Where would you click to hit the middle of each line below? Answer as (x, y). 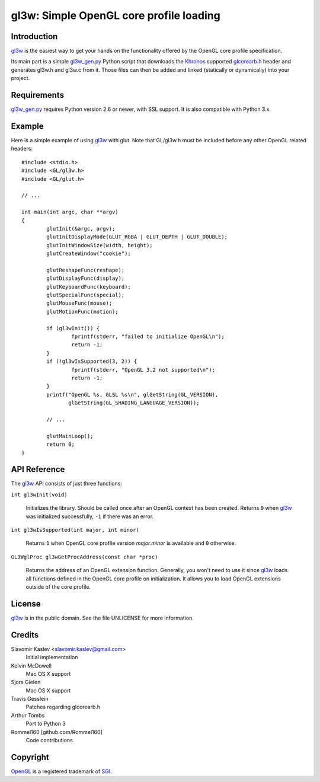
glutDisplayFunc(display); (86, 278)
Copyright (30, 757)
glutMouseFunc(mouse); (79, 303)
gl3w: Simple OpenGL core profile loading (116, 15)
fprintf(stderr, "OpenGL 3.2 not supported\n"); (143, 370)
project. (20, 78)
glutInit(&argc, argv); (81, 229)
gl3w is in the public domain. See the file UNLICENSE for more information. (102, 618)
